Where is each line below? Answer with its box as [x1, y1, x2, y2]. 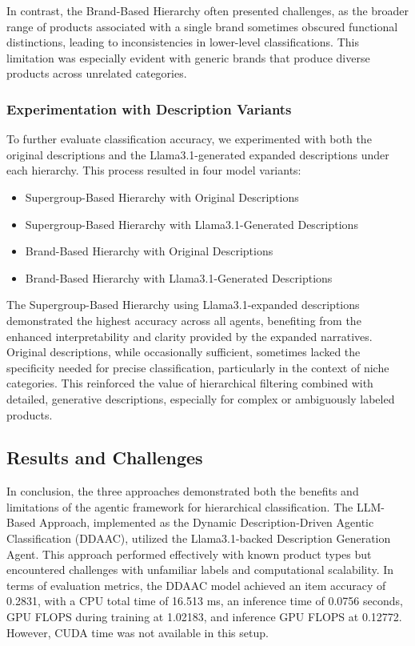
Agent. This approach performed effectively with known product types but [6, 545, 372, 562]
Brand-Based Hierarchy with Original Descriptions [25, 243, 273, 259]
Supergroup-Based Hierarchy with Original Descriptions [25, 188, 299, 205]
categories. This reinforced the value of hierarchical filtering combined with [6, 375, 373, 391]
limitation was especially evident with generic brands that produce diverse [6, 49, 370, 66]
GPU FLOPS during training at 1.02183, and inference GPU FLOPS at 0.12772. [6, 608, 402, 625]
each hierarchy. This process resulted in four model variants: [6, 162, 301, 179]
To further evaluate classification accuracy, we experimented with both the [6, 130, 372, 147]
